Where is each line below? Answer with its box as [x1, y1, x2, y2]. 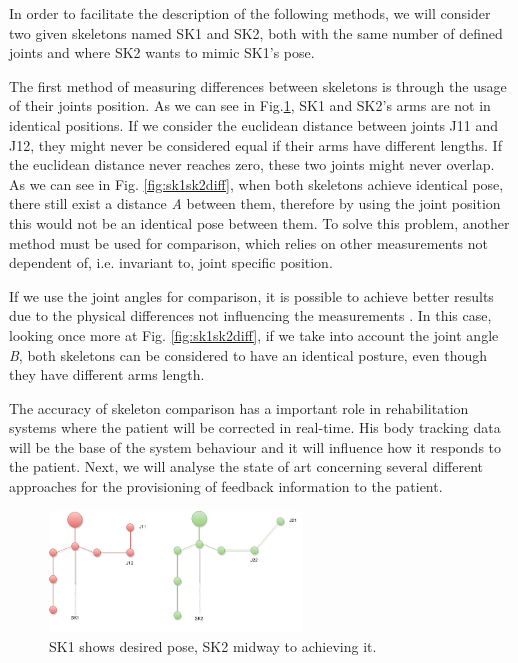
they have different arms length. [9, 364, 205, 385]
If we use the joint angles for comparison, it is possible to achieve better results [9, 285, 494, 306]
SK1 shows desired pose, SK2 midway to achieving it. [49, 635, 377, 656]
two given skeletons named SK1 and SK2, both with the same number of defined [9, 22, 503, 43]
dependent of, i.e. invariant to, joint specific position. [9, 252, 333, 273]
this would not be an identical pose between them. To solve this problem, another [9, 212, 510, 233]
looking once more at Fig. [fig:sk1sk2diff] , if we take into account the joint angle [9, 324, 499, 345]
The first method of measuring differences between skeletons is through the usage [9, 75, 507, 96]
